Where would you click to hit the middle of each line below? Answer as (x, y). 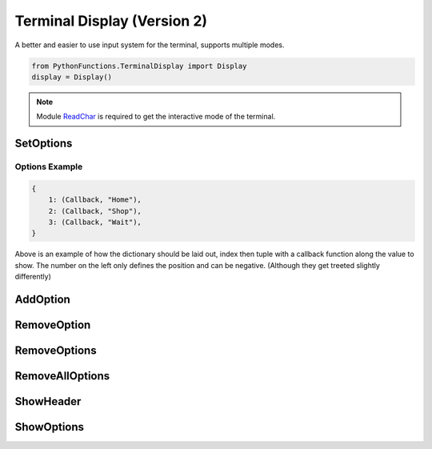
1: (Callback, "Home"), (95, 200)
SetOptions (44, 144)
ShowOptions (49, 427)
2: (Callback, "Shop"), (95, 211)
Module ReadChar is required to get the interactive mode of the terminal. (156, 117)
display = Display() (72, 77)
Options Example (49, 166)
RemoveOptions (56, 351)
